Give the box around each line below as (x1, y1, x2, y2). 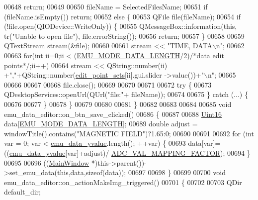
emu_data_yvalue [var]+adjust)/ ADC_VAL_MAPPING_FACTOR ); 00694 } (9, 147, 251, 158)
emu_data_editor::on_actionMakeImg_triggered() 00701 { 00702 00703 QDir (4, 177, 242, 187)
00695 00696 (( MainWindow (4, 157, 89, 168)
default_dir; (4, 187, 41, 197)
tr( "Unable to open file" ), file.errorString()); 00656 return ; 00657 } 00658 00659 (4, 30, 245, 41)
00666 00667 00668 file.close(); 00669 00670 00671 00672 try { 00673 (4, 79, 212, 90)
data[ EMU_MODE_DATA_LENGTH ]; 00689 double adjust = (4, 118, 198, 129)
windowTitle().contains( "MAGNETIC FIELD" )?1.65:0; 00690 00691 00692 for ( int (4, 128, 254, 138)
